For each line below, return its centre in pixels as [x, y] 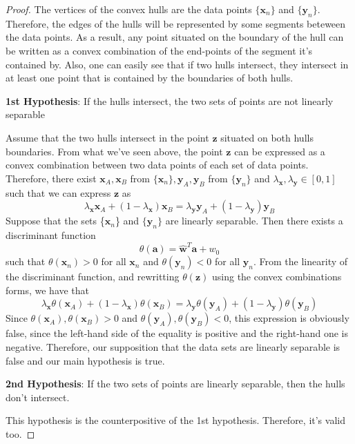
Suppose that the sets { [55, 221]
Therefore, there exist [51, 178]
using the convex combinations [277, 277]
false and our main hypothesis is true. [85, 360]
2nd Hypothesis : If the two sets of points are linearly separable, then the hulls [175, 384]
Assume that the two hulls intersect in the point [107, 137]
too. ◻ [20, 433]
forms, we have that [48, 290]
